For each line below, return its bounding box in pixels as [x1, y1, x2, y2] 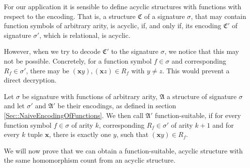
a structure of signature [167, 91, 237, 101]
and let [4, 101, 25, 111]
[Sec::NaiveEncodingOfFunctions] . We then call [4, 110, 143, 120]
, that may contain [191, 11, 247, 21]
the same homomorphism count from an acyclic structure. [4, 155, 175, 165]
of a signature [144, 11, 185, 21]
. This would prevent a [162, 65, 230, 75]
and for [212, 119, 234, 130]
